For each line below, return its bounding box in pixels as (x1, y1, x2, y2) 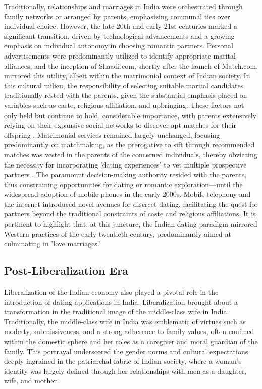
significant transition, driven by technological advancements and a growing (4, 30, 235, 41)
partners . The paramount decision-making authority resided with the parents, (4, 169, 247, 180)
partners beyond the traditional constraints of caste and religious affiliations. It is (4, 208, 256, 219)
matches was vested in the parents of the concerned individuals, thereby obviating (4, 149, 257, 159)
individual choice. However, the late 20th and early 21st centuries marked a (4, 21, 237, 31)
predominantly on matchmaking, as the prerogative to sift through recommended (4, 139, 255, 150)
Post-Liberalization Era (4, 263, 129, 279)
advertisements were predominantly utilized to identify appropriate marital (4, 50, 236, 61)
